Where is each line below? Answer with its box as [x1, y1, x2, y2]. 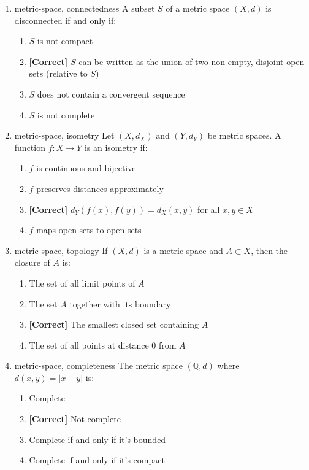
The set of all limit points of [29, 276, 135, 289]
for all [197, 202, 220, 215]
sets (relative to [29, 67, 88, 80]
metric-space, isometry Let [14, 129, 115, 142]
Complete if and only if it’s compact [29, 453, 165, 466]
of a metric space [166, 2, 230, 14]
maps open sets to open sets [36, 223, 142, 236]
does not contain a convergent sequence [37, 87, 185, 100]
